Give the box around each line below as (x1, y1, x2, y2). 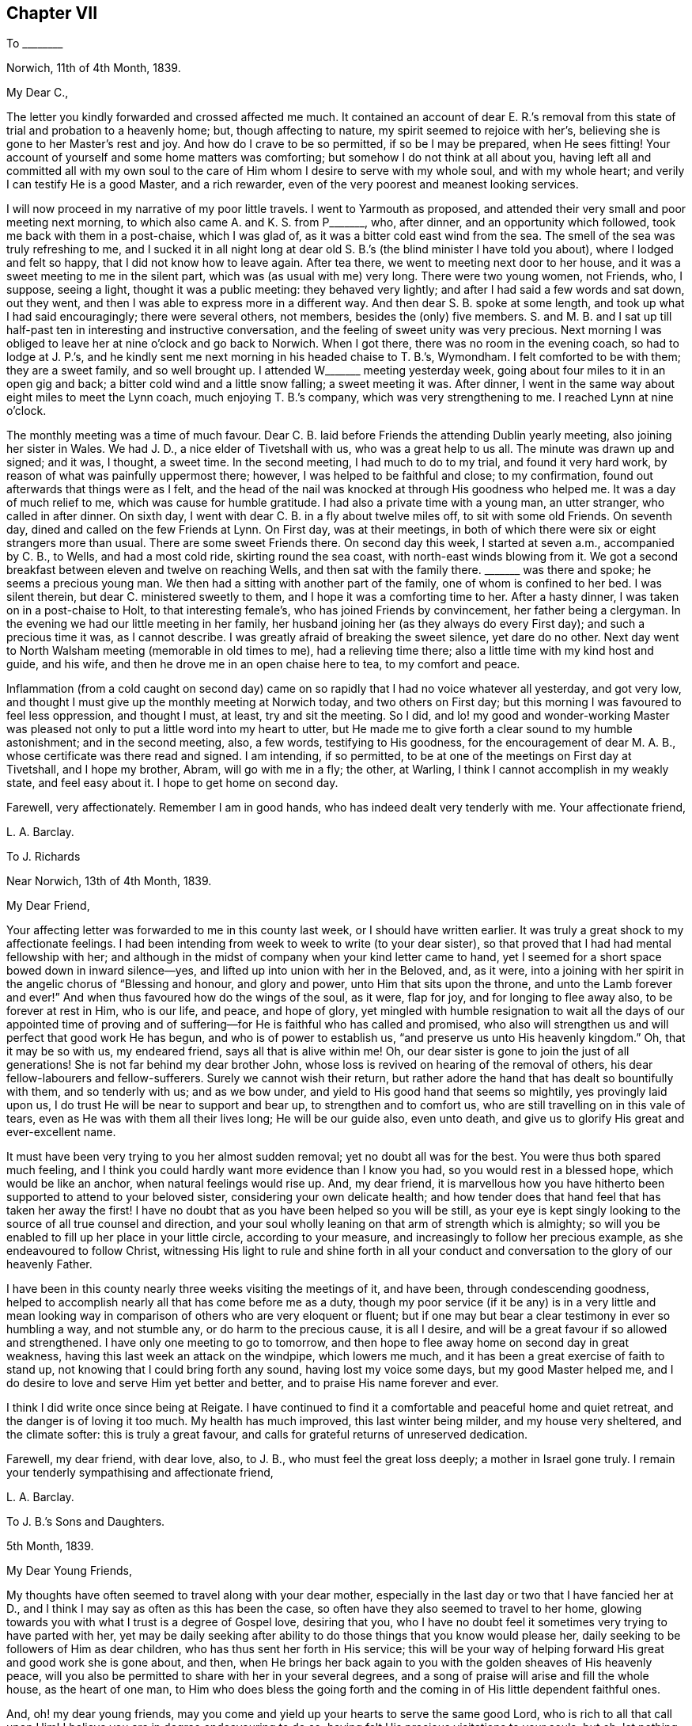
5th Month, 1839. (6, 1539, 94, 1553)
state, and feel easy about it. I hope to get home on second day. (6, 776, 338, 790)
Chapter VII (6, 3, 98, 23)
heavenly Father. (6, 1257, 93, 1272)
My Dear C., (6, 86, 69, 100)
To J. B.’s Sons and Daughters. (6, 1515, 165, 1529)
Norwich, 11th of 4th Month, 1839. (6, 61, 181, 75)
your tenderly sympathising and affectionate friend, (6, 1466, 274, 1480)
